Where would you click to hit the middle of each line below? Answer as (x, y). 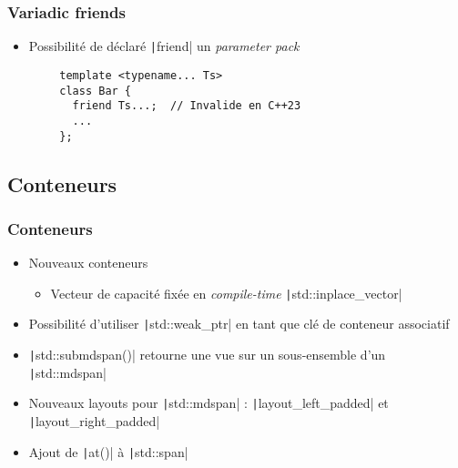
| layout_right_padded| (94, 421)
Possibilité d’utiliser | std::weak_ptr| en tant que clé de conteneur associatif (239, 324)
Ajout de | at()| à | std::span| (108, 451)
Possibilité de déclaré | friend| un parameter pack (164, 46)
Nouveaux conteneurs (88, 263)
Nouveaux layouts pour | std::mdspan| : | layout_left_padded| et (209, 403)
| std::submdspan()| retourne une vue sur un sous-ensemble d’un (207, 355)
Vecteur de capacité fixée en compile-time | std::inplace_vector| (226, 293)
